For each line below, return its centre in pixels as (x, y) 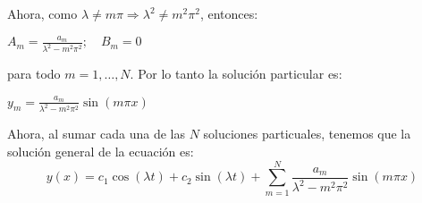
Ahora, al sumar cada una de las (96, 134)
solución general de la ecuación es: (101, 151)
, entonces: (229, 13)
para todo (34, 74)
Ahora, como (42, 13)
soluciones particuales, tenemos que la (307, 134)
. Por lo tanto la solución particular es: (236, 74)
